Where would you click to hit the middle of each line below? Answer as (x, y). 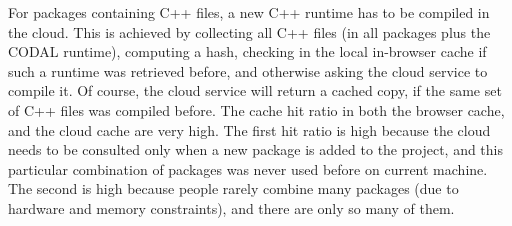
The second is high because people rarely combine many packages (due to (233, 188)
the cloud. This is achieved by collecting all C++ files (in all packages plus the (249, 31)
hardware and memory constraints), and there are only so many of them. (231, 207)
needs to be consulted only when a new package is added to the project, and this (255, 149)
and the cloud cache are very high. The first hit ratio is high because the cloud (249, 129)
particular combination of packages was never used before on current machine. (248, 168)
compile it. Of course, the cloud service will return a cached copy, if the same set (255, 90)
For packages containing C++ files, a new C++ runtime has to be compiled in (249, 12)
